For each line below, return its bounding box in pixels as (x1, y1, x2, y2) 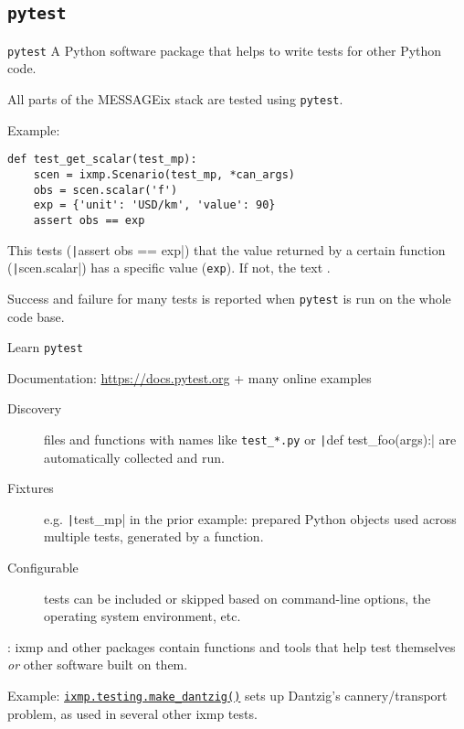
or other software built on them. (7, 655, 188, 674)
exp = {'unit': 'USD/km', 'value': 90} (33, 198, 276, 212)
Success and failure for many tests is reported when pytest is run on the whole (7, 288, 451, 307)
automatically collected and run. (44, 447, 226, 466)
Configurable (7, 558, 79, 577)
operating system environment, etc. (44, 606, 241, 626)
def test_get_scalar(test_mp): (7, 153, 197, 166)
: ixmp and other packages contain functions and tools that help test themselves (7, 637, 456, 656)
